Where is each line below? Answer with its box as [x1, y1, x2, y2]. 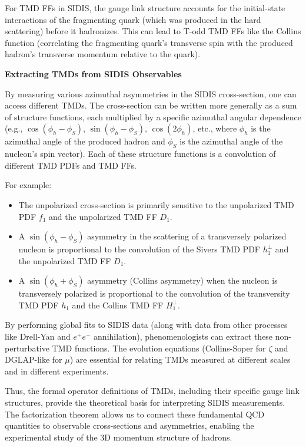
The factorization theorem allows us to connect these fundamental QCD [5, 407, 265, 420]
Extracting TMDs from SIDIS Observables [5, 67, 182, 80]
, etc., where [192, 122, 237, 134]
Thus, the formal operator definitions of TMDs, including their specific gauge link [5, 384, 300, 397]
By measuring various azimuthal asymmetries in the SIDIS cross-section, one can [5, 87, 297, 100]
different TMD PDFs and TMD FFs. [5, 159, 137, 171]
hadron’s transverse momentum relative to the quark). [5, 48, 201, 60]
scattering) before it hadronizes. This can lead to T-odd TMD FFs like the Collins [5, 25, 301, 37]
